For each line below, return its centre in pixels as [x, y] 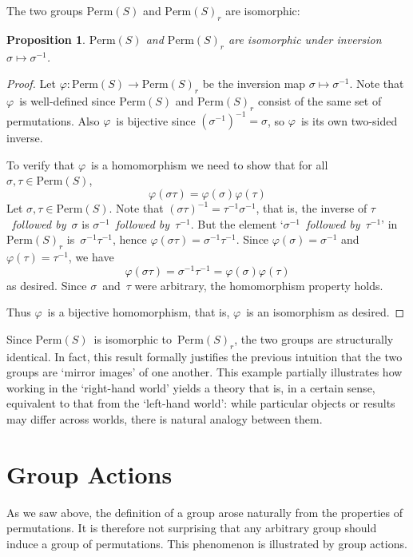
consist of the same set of [320, 100]
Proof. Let [31, 84]
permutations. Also [53, 120]
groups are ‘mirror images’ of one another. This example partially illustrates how [205, 372]
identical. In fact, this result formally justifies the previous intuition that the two [205, 356]
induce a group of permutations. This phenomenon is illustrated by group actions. [207, 543]
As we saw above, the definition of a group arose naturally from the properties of [205, 512]
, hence [130, 239]
